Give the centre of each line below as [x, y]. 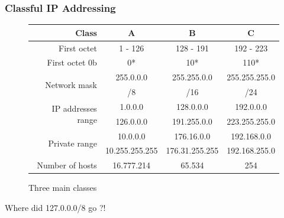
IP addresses [74, 108]
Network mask [71, 84]
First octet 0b [72, 62]
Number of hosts [67, 165]
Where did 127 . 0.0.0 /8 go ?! [55, 207]
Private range [72, 143]
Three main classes [63, 188]
